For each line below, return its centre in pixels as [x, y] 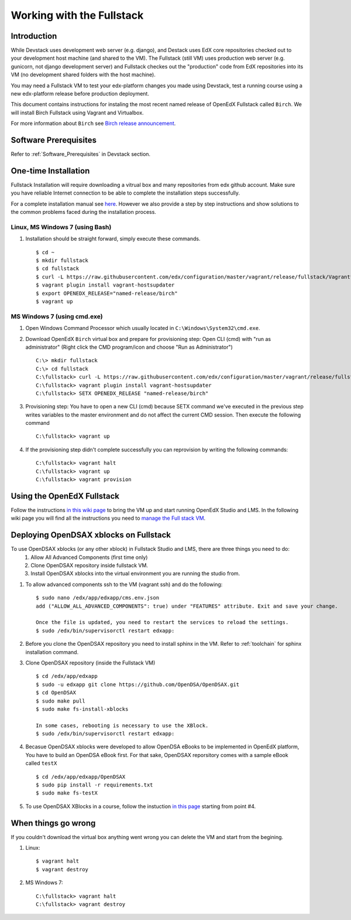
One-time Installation [50, 171]
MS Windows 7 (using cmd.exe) [57, 316]
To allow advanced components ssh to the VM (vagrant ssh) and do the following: [124, 584]
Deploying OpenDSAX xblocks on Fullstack [91, 535]
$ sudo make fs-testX [67, 793]
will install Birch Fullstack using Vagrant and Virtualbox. [77, 113]
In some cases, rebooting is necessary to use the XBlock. [122, 725]
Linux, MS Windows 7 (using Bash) [61, 227]
